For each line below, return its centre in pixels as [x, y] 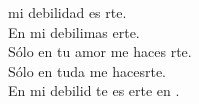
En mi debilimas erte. [74, 31]
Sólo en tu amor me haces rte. [100, 51]
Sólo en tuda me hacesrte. [87, 70]
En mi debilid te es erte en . [94, 90]
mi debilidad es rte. [67, 12]
